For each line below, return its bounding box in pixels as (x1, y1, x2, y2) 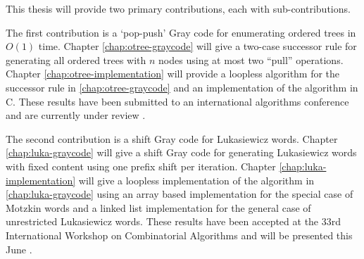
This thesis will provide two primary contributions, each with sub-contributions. (6, 1, 351, 15)
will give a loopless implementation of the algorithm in (78, 172, 315, 187)
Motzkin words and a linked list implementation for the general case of (6, 200, 311, 215)
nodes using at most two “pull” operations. (158, 52, 344, 67)
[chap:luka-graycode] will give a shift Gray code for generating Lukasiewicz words (6, 145, 357, 160)
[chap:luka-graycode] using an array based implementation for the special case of (6, 187, 353, 201)
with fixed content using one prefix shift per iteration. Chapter (6, 158, 276, 173)
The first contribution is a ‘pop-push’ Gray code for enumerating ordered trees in (6, 25, 356, 39)
